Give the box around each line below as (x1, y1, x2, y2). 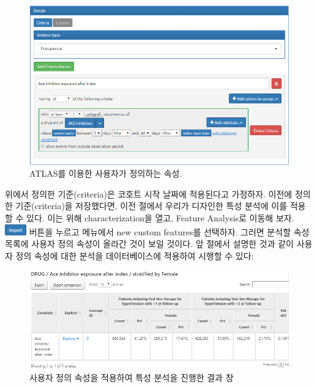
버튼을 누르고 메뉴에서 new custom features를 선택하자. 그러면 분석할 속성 (29, 225, 310, 238)
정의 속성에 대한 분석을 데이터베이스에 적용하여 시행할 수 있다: (15, 249, 254, 262)
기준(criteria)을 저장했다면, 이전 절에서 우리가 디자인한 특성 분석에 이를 (15, 199, 288, 212)
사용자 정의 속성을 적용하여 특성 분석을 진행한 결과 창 (29, 371, 234, 384)
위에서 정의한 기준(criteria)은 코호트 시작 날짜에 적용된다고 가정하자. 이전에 (5, 187, 293, 200)
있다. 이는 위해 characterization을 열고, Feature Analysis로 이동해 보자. (26, 212, 294, 224)
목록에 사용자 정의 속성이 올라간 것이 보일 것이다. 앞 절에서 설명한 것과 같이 (5, 237, 294, 250)
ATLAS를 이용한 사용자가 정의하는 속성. (29, 167, 182, 180)
